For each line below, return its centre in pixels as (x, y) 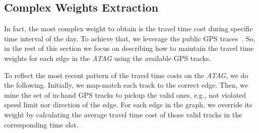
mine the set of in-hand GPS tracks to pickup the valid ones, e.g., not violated (125, 94)
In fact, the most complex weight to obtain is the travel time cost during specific (128, 28)
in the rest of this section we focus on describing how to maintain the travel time (129, 48)
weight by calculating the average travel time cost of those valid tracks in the (123, 114)
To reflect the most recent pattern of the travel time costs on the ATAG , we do (126, 75)
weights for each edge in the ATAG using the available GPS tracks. (108, 58)
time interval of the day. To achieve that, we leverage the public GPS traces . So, (130, 38)
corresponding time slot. (41, 124)
